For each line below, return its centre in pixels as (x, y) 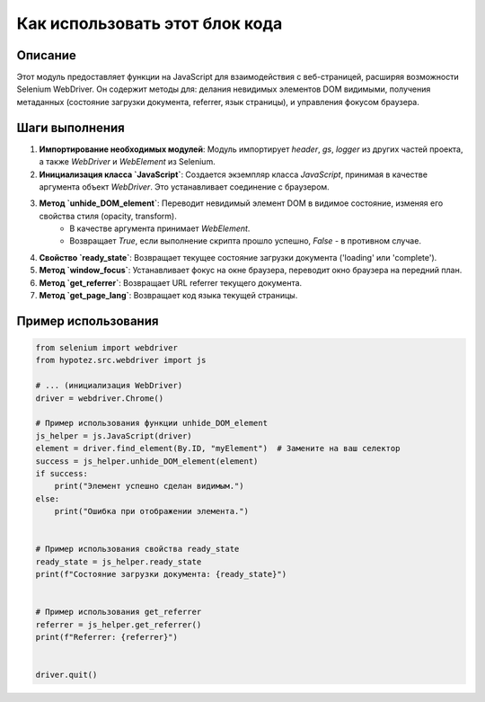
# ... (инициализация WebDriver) (109, 386)
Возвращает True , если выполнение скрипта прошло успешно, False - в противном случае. (246, 241)
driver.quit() (66, 675)
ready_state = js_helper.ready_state (119, 561)
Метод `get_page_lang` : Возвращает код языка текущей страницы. (168, 296)
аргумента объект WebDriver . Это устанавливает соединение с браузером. (184, 187)
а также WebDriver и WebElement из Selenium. (127, 162)
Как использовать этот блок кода (150, 23)
